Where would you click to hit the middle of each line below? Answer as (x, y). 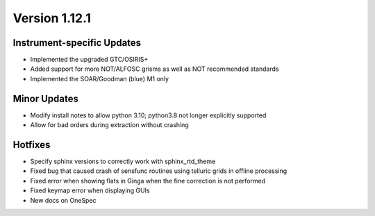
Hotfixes (32, 145)
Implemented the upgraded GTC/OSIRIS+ (89, 60)
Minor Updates (46, 98)
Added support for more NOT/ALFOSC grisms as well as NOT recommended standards (155, 69)
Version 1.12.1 (52, 18)
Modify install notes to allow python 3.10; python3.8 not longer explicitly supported (148, 115)
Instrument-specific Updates (77, 43)
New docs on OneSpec (63, 200)
